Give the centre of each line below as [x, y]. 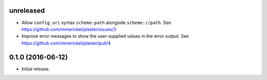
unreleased [27, 11]
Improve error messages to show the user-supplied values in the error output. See [105, 36]
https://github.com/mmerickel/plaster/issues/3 [69, 29]
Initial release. [36, 69]
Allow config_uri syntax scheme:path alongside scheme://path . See [96, 23]
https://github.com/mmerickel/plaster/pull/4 [66, 43]
